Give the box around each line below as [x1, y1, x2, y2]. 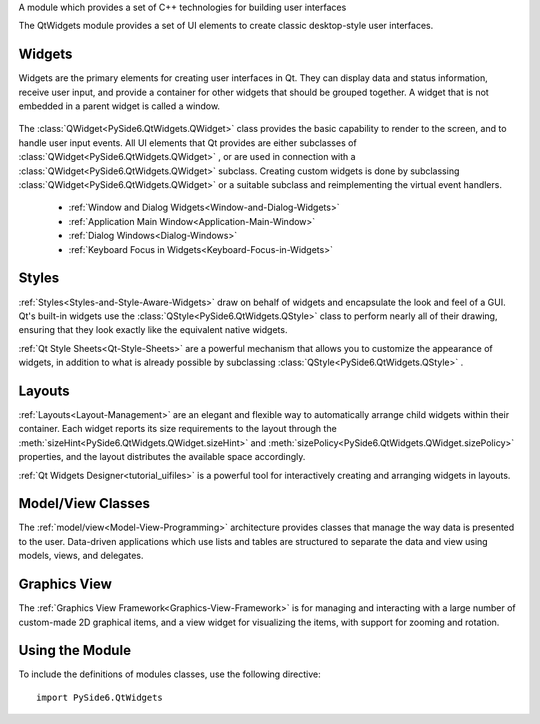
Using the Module [18, 642, 132, 659]
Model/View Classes [18, 495, 150, 512]
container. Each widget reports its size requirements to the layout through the [18, 423, 337, 435]
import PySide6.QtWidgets [36, 691, 164, 703]
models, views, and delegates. [18, 550, 144, 562]
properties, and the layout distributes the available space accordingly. [18, 451, 306, 463]
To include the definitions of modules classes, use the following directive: [18, 668, 321, 680]
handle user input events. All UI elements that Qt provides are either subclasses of [18, 136, 357, 149]
